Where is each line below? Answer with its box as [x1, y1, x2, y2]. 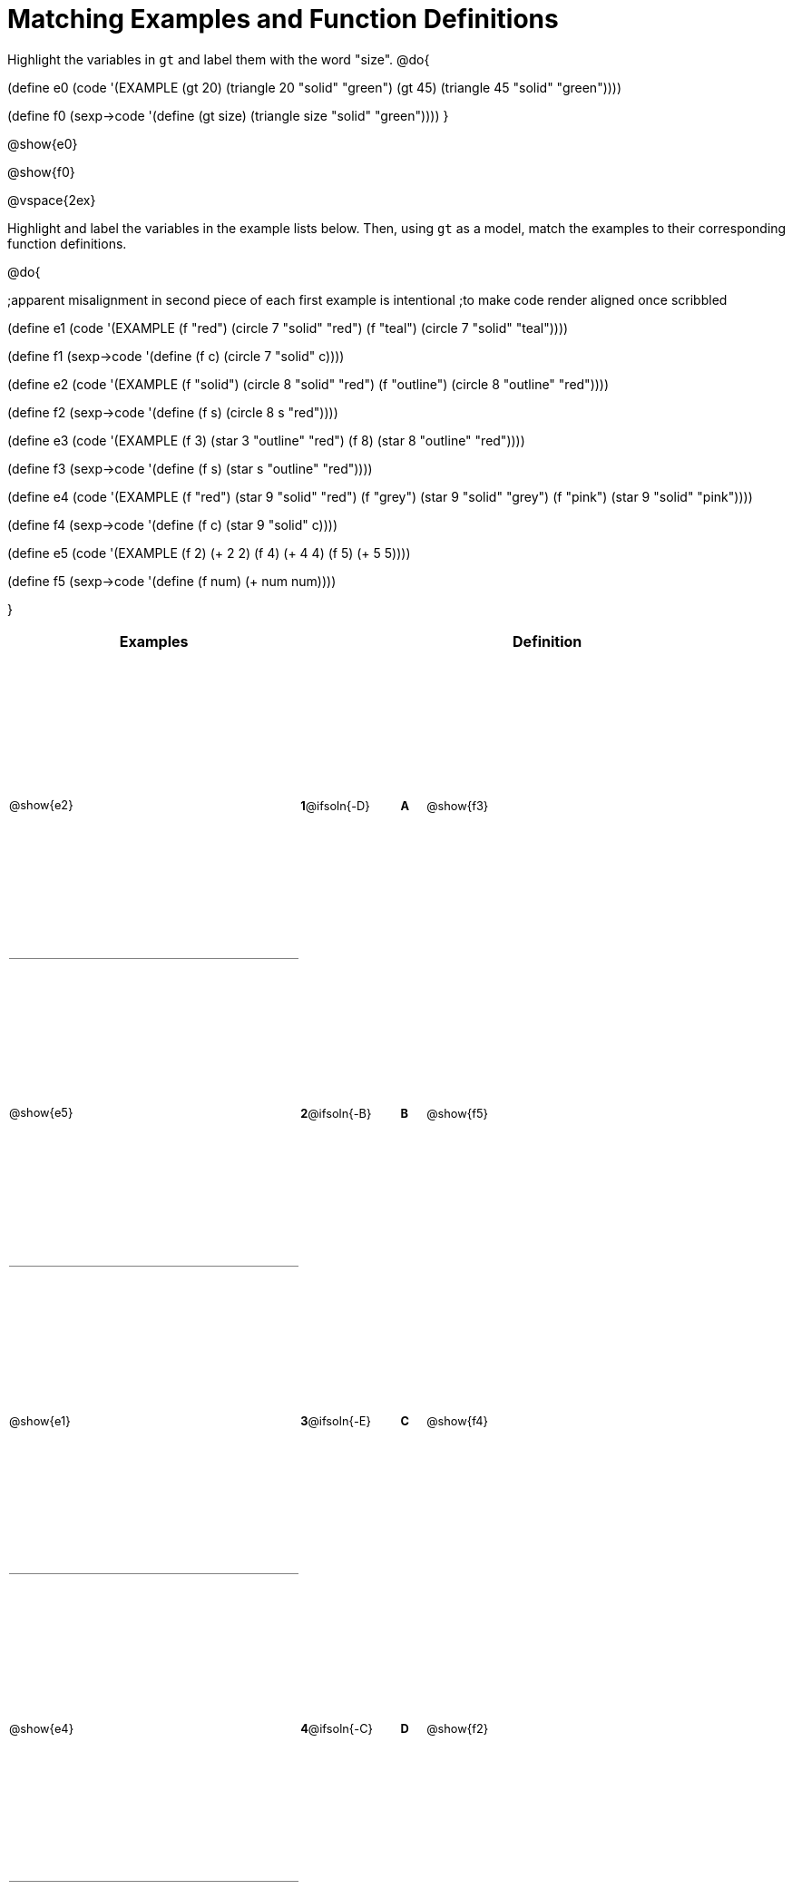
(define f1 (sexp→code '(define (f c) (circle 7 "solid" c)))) [7, 347, 345, 364]
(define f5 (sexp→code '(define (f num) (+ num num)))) [7, 573, 337, 589]
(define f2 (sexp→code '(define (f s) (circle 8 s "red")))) [7, 404, 338, 420]
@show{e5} [9, 1106, 73, 1121]
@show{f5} [426, 1106, 488, 1121]
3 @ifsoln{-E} [300, 1414, 371, 1429]
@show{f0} [7, 163, 75, 180]
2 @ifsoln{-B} [300, 1106, 372, 1121]
